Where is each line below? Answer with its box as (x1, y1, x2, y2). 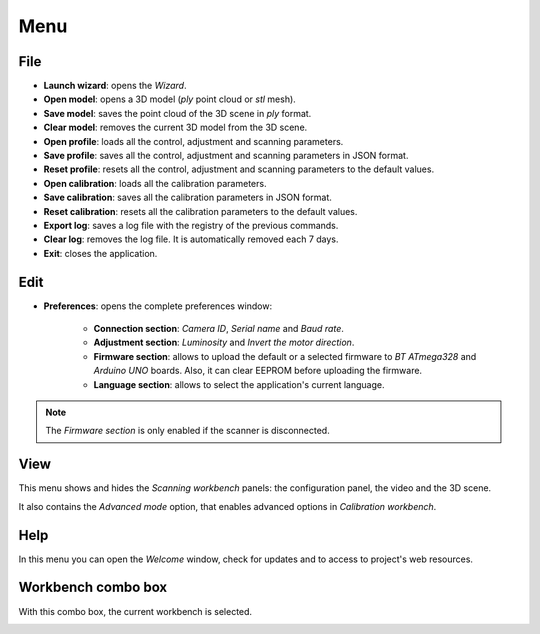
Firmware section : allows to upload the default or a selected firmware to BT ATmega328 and (93, 350, 477, 362)
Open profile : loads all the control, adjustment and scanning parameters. (43, 135, 344, 147)
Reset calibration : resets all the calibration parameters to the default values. (43, 205, 358, 217)
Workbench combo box (18, 579, 168, 596)
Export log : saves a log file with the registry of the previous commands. (43, 219, 339, 231)
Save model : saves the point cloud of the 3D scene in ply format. (43, 107, 312, 119)
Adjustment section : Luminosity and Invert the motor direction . (93, 336, 355, 349)
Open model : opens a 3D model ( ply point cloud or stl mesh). (43, 93, 297, 105)
